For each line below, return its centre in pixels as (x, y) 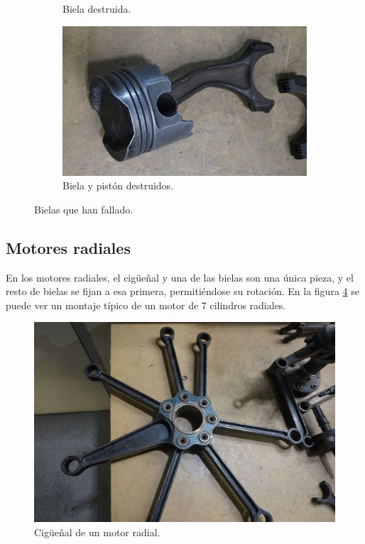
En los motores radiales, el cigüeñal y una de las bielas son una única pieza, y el (180, 277)
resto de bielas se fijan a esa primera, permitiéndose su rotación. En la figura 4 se (182, 291)
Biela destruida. (97, 9)
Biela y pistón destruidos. (118, 185)
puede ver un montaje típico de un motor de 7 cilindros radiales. (146, 305)
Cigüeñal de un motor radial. (97, 532)
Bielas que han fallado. (84, 209)
